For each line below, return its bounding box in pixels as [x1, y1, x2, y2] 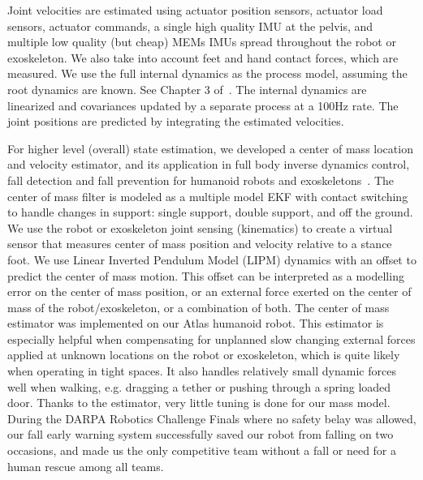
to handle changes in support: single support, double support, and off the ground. [7, 204, 413, 221]
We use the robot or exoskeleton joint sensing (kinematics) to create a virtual [7, 219, 393, 236]
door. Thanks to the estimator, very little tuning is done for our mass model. [7, 394, 391, 411]
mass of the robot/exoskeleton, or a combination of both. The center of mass [7, 298, 390, 315]
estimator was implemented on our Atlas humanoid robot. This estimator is [7, 315, 384, 332]
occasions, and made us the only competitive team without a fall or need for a [7, 442, 397, 459]
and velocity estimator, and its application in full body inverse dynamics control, [7, 156, 410, 173]
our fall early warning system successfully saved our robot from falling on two [7, 426, 394, 443]
